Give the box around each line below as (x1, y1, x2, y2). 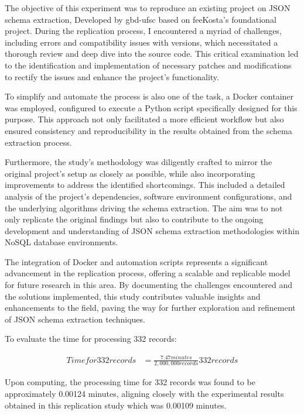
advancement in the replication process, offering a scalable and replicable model (5, 267, 291, 279)
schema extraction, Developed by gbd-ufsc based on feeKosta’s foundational (5, 13, 276, 25)
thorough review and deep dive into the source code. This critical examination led (5, 47, 299, 60)
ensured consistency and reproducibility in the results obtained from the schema (5, 124, 292, 136)
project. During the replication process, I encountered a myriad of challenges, (5, 25, 282, 37)
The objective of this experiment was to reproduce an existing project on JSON (5, 2, 291, 13)
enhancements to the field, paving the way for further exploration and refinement (5, 301, 296, 314)
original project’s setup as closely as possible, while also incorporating (5, 167, 255, 179)
